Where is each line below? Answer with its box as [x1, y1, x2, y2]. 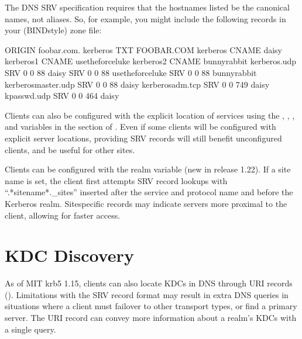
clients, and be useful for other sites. [5, 143, 135, 155]
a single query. [5, 323, 56, 335]
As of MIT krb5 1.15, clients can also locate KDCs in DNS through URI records [5, 277, 293, 289]
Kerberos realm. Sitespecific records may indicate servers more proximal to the [5, 197, 287, 209]
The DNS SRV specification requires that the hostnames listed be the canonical [5, 1, 290, 13]
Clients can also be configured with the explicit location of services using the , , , [5, 109, 295, 121]
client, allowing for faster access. [5, 209, 121, 221]
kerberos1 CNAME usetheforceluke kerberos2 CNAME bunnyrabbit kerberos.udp [5, 55, 297, 67]
